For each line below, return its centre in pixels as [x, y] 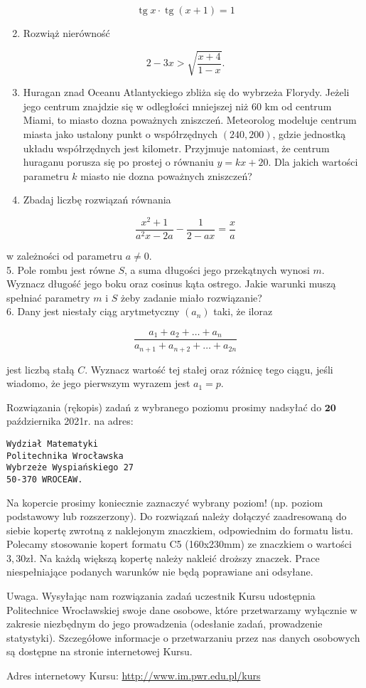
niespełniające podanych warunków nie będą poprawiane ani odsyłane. [160, 572]
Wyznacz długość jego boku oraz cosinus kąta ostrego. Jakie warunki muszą [171, 284]
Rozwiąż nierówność [66, 33]
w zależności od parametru [65, 256]
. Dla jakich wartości [313, 162]
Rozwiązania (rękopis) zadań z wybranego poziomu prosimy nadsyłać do [164, 407]
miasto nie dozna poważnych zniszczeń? [166, 175]
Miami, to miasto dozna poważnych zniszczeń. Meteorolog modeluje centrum [190, 120]
